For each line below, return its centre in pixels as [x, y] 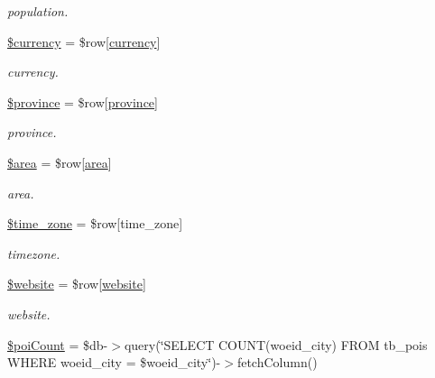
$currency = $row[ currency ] [84, 41]
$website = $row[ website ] [77, 284]
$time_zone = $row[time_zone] [95, 223]
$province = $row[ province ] [83, 101]
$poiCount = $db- [58, 344]
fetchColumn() [277, 362]
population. [38, 11]
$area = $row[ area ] [60, 162]
